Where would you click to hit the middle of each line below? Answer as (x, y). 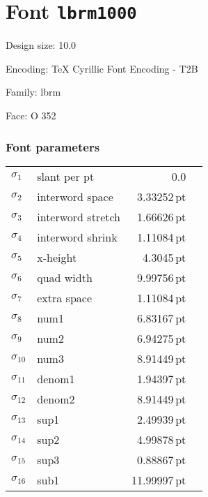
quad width (65, 277)
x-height (57, 257)
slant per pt (66, 176)
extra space (65, 297)
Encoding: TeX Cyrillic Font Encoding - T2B (102, 68)
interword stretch (79, 216)
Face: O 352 (31, 116)
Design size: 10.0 (41, 45)
